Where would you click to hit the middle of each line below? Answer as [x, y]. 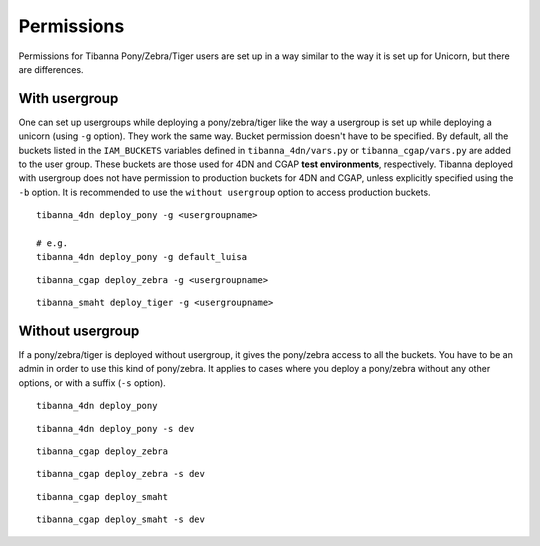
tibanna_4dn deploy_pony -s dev [115, 428]
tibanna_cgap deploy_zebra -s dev [120, 474]
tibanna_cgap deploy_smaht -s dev [120, 519]
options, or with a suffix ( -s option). [92, 382]
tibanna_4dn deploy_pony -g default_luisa [142, 257]
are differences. [51, 69]
